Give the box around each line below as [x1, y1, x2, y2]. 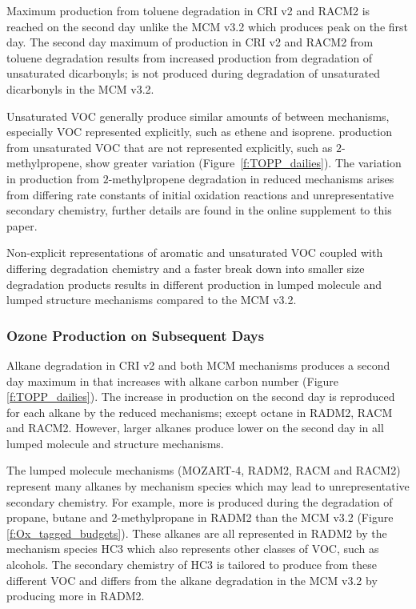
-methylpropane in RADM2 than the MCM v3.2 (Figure [117, 509, 394, 526]
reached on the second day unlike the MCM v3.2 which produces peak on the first [6, 18, 409, 34]
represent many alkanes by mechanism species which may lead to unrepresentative [6, 478, 410, 495]
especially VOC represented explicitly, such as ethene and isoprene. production [6, 123, 392, 140]
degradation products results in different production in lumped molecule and [6, 275, 382, 292]
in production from [6, 170, 100, 186]
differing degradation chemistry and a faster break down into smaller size [6, 259, 365, 276]
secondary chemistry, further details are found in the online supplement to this [6, 202, 392, 218]
